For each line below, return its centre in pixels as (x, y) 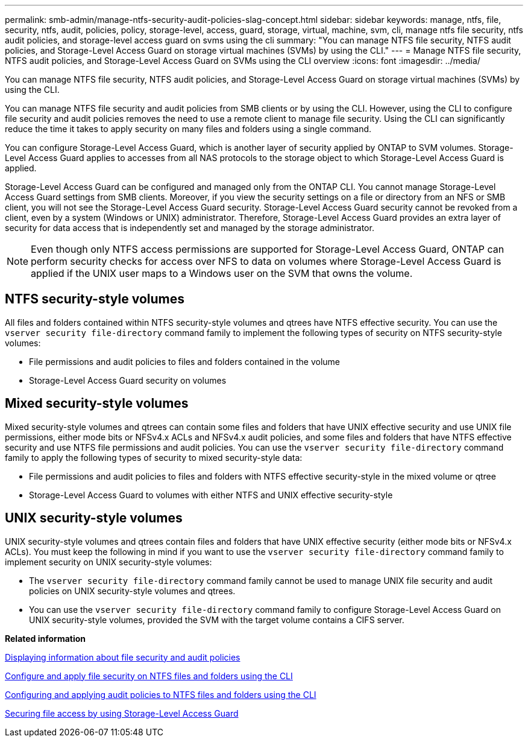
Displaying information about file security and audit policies (123, 657)
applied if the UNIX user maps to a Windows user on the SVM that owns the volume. (222, 273)
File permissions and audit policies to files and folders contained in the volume (184, 361)
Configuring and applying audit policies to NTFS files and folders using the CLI (161, 694)
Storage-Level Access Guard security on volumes (128, 380)
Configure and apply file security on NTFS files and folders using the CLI (149, 676)
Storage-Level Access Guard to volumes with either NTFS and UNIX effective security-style (211, 495)
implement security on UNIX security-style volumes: (108, 562)
